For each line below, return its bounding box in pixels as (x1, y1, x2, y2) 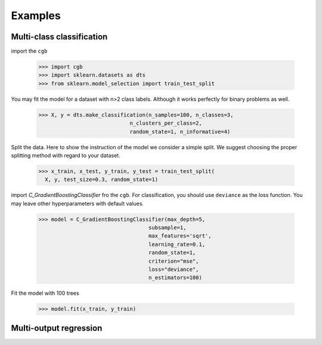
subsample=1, (148, 224, 187, 231)
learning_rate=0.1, (148, 241, 206, 248)
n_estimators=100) (148, 275, 202, 281)
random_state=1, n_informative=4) (129, 128, 231, 135)
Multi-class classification (11, 32, 108, 42)
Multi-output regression (11, 323, 103, 333)
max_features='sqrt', (148, 233, 212, 239)
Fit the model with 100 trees (11, 289, 80, 297)
